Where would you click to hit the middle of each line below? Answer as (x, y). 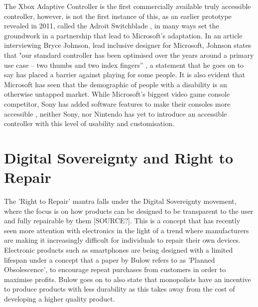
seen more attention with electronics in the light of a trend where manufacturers (127, 230)
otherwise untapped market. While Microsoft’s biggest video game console (117, 94)
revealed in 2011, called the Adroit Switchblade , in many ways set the (112, 26)
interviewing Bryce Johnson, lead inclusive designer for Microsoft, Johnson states (128, 45)
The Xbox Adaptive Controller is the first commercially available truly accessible (128, 6)
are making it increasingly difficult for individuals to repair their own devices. (122, 240)
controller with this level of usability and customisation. (89, 123)
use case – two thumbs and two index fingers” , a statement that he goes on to (124, 65)
